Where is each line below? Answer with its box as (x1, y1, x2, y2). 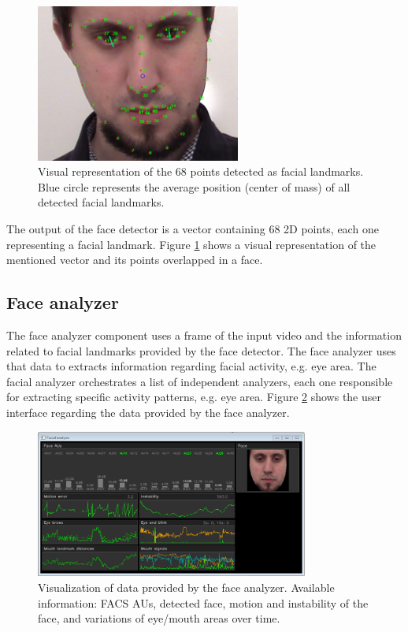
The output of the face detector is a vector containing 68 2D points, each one (6, 221, 379, 237)
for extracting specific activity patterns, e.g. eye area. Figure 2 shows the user (6, 388, 381, 405)
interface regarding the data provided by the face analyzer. (6, 404, 290, 420)
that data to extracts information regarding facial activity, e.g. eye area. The (6, 358, 376, 374)
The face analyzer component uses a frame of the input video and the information (6, 327, 402, 344)
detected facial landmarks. (38, 194, 165, 210)
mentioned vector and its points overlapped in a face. (6, 251, 263, 268)
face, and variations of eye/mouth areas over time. (38, 610, 280, 626)
